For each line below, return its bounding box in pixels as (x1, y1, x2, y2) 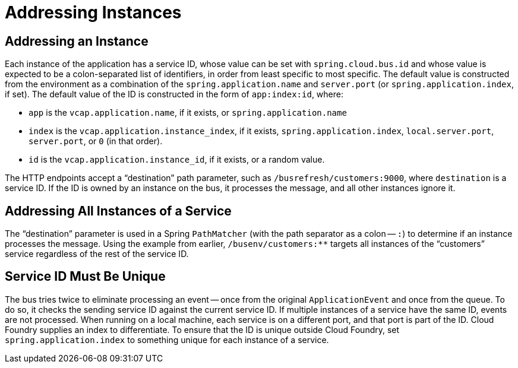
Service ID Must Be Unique (5, 269, 166, 284)
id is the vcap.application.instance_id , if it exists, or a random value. (29, 154, 325, 165)
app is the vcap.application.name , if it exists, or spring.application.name (29, 107, 347, 118)
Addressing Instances (5, 2, 182, 23)
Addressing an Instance (5, 33, 149, 49)
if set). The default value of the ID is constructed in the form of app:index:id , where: (5, 89, 343, 100)
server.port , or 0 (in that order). (29, 136, 163, 147)
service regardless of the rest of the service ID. (5, 249, 189, 259)
